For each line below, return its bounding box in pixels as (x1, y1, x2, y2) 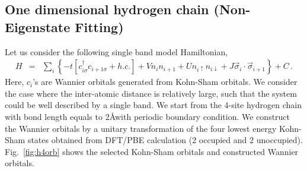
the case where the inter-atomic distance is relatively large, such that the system (5, 87, 297, 99)
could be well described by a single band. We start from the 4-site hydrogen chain (5, 99, 302, 111)
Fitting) (75, 17, 124, 36)
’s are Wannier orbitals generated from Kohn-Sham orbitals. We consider (33, 75, 298, 88)
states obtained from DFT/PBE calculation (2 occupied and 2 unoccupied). (27, 134, 303, 146)
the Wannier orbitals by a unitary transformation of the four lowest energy (5, 122, 277, 134)
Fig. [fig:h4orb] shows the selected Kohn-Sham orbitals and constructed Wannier (5, 145, 299, 157)
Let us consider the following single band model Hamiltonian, (5, 45, 228, 58)
